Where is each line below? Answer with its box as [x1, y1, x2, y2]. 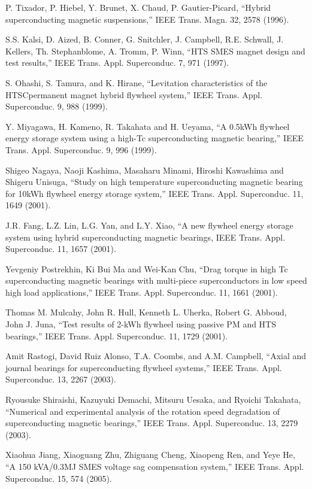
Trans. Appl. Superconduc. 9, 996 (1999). [5, 143, 157, 156]
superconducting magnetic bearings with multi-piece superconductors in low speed [5, 274, 307, 287]
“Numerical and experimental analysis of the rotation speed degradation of [5, 405, 280, 417]
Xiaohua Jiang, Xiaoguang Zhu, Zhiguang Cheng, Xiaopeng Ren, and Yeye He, [5, 448, 295, 461]
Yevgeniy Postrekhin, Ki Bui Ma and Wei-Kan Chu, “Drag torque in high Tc [5, 262, 288, 275]
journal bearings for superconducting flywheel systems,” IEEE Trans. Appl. [5, 361, 282, 373]
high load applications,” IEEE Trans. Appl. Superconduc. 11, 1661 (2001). [5, 285, 278, 298]
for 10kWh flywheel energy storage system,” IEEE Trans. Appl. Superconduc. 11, [5, 187, 304, 199]
